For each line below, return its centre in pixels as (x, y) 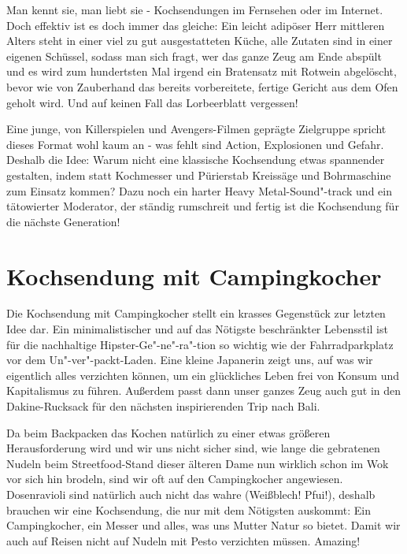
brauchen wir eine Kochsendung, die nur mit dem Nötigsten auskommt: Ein (189, 509)
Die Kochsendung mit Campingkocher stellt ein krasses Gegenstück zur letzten (196, 313)
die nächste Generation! (63, 221)
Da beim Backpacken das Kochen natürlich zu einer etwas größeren (168, 432)
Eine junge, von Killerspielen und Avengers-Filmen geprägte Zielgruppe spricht (196, 129)
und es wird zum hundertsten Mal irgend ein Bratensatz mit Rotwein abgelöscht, (202, 71)
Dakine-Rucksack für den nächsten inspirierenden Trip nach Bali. (163, 406)
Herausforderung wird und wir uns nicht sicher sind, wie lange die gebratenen (193, 448)
